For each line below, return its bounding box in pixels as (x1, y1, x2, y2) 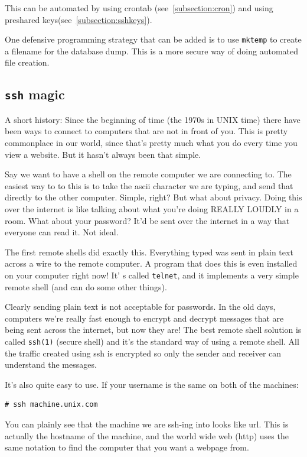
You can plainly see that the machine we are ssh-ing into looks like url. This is (5, 418, 289, 430)
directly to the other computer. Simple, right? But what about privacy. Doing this (5, 191, 302, 203)
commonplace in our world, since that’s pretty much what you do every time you (5, 137, 298, 148)
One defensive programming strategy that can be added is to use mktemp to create (5, 33, 302, 46)
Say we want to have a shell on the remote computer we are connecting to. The (5, 168, 292, 180)
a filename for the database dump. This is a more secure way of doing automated (5, 44, 298, 57)
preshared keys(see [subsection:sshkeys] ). (5, 13, 152, 25)
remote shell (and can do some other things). (5, 280, 167, 293)
